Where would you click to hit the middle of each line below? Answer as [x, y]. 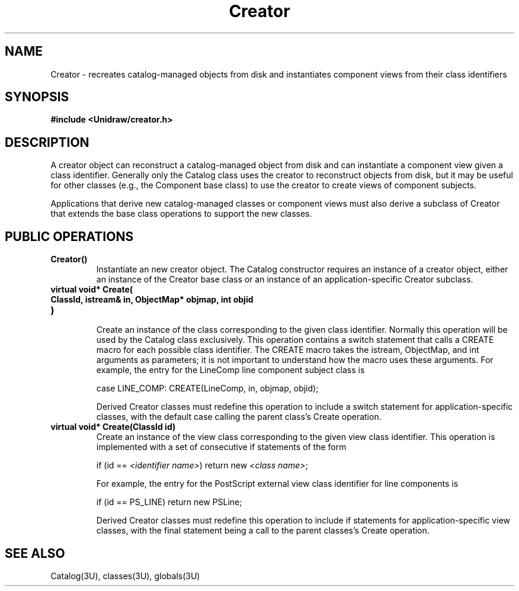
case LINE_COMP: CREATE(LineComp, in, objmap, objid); [207, 388]
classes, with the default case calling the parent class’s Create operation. [239, 417]
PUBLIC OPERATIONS [69, 236]
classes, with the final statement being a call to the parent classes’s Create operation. [263, 531]
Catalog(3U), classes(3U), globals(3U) [125, 576]
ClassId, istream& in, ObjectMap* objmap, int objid [152, 300]
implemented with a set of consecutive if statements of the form [221, 447]
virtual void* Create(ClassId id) [113, 427]
